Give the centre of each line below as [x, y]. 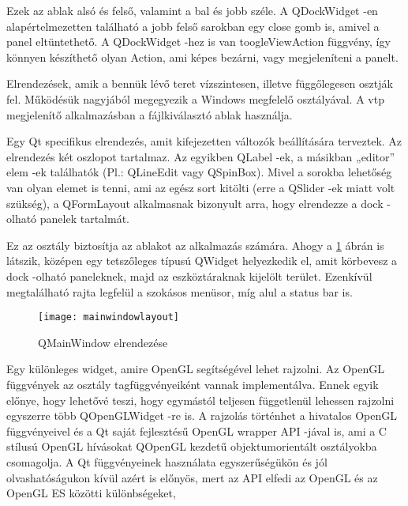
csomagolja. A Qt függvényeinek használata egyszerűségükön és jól [167, 461]
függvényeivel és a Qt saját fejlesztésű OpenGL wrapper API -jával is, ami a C [197, 430]
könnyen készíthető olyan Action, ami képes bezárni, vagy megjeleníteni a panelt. [202, 57]
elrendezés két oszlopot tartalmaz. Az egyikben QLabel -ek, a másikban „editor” [201, 156]
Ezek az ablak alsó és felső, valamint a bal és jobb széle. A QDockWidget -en [192, 10]
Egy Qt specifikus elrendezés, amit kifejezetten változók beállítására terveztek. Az [204, 141]
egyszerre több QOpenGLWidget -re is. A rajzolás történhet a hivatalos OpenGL [202, 415]
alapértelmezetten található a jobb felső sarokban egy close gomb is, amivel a [193, 26]
